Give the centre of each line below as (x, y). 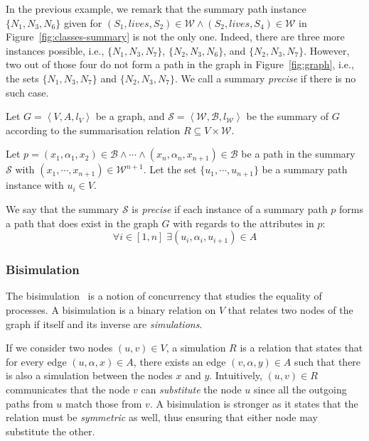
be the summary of (288, 116)
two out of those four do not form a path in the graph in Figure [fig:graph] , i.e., (180, 64)
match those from (103, 403)
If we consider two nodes (59, 348)
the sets (22, 78)
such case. (27, 92)
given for (83, 22)
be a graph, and (130, 116)
